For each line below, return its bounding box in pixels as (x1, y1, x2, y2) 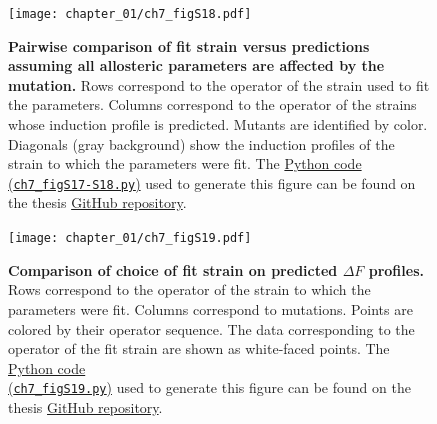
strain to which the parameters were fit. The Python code (8, 153, 362, 174)
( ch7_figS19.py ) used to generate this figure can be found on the (8, 377, 411, 398)
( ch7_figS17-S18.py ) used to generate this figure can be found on (8, 172, 416, 193)
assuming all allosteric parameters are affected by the (8, 55, 385, 76)
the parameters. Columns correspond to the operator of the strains (8, 94, 417, 115)
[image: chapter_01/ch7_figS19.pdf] (8, 231, 252, 246)
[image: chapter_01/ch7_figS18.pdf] (8, 7, 252, 21)
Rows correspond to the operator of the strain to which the (8, 279, 371, 300)
